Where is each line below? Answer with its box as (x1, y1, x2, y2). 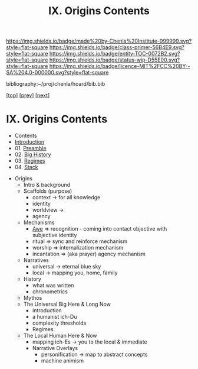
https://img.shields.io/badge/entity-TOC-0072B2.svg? (49, 50, 180, 57)
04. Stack (14, 164, 38, 171)
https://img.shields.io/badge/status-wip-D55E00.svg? (49, 56, 180, 63)
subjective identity (32, 232, 77, 239)
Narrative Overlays (32, 345, 78, 352)
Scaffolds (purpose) (23, 187, 72, 195)
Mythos (23, 294, 42, 302)
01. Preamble (14, 145, 47, 152)
